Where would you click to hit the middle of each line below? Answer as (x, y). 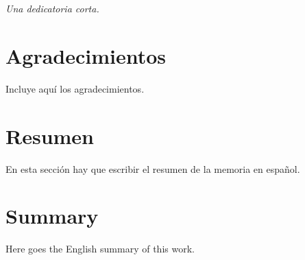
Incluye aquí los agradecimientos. (75, 88)
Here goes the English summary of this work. (100, 249)
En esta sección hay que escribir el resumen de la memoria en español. (153, 168)
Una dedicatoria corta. (52, 9)
